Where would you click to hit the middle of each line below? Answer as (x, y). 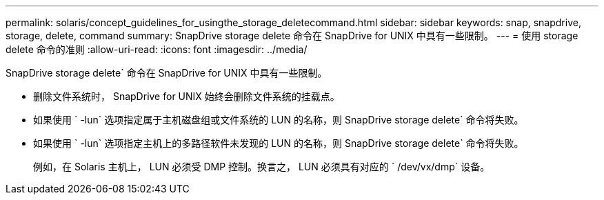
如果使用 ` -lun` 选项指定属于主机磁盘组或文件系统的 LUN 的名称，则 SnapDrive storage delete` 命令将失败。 (279, 120)
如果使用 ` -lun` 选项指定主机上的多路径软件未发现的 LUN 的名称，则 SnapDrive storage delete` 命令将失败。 (279, 143)
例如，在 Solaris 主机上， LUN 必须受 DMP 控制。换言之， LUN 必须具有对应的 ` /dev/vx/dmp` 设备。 (262, 167)
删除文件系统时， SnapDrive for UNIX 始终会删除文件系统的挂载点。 (187, 96)
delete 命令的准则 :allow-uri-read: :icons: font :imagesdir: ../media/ (157, 49)
